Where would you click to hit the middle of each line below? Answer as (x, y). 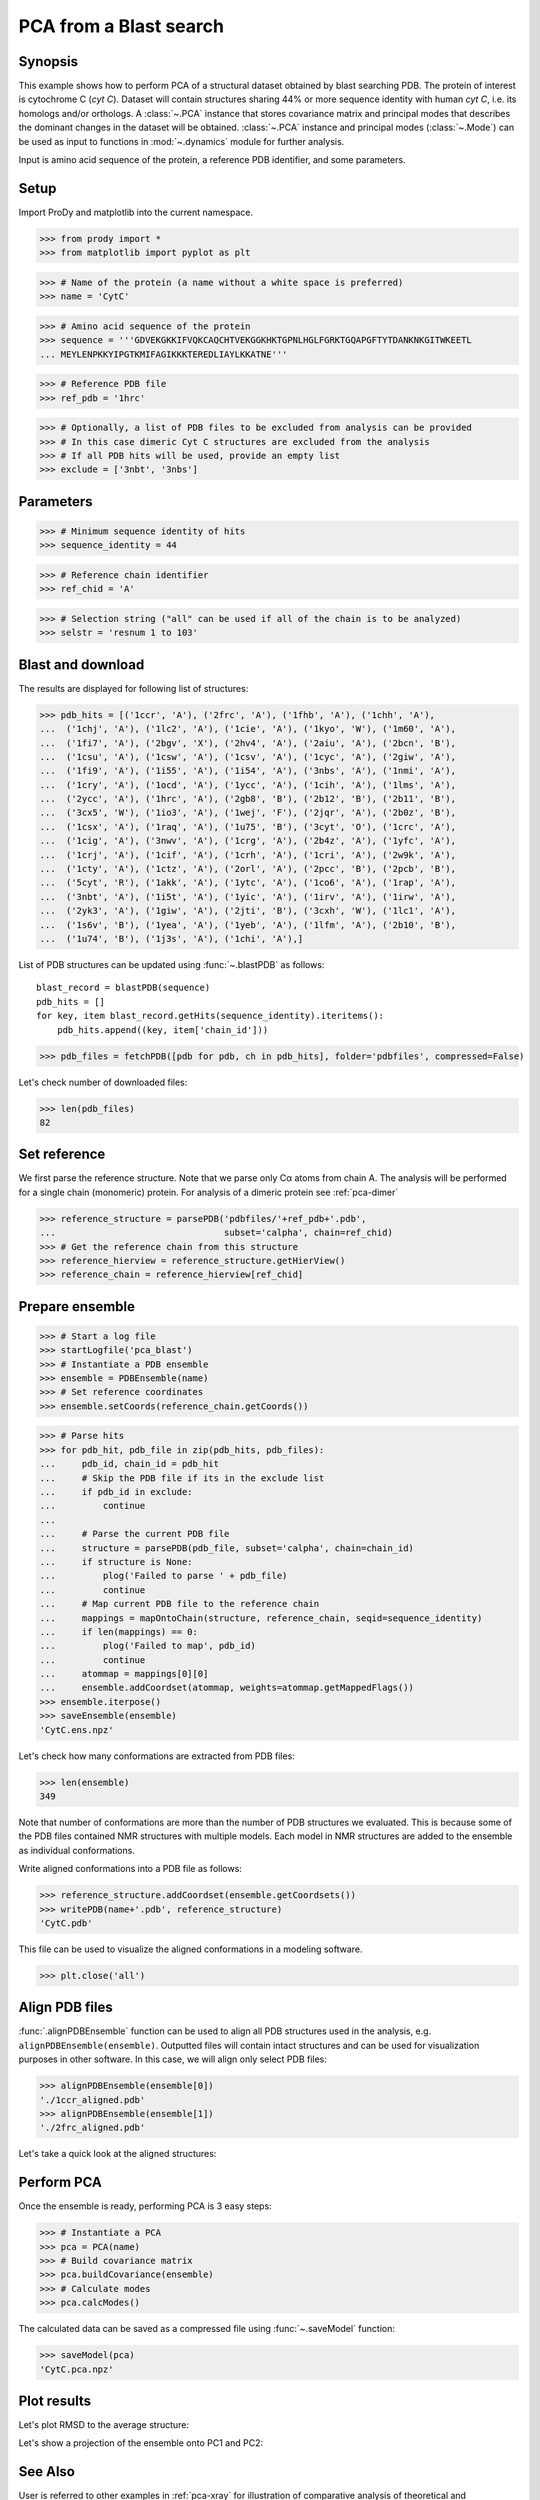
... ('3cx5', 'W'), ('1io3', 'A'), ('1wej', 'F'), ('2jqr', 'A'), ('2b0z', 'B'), (248, 813)
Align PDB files (66, 2007)
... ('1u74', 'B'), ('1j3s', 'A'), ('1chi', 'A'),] (171, 938)
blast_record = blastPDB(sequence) (123, 988)
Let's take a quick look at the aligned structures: (117, 2154)
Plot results (55, 2400)
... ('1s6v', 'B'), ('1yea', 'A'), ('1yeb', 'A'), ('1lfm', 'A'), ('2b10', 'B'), (248, 924)
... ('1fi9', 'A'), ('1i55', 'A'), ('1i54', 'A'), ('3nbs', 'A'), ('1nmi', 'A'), (248, 771)
